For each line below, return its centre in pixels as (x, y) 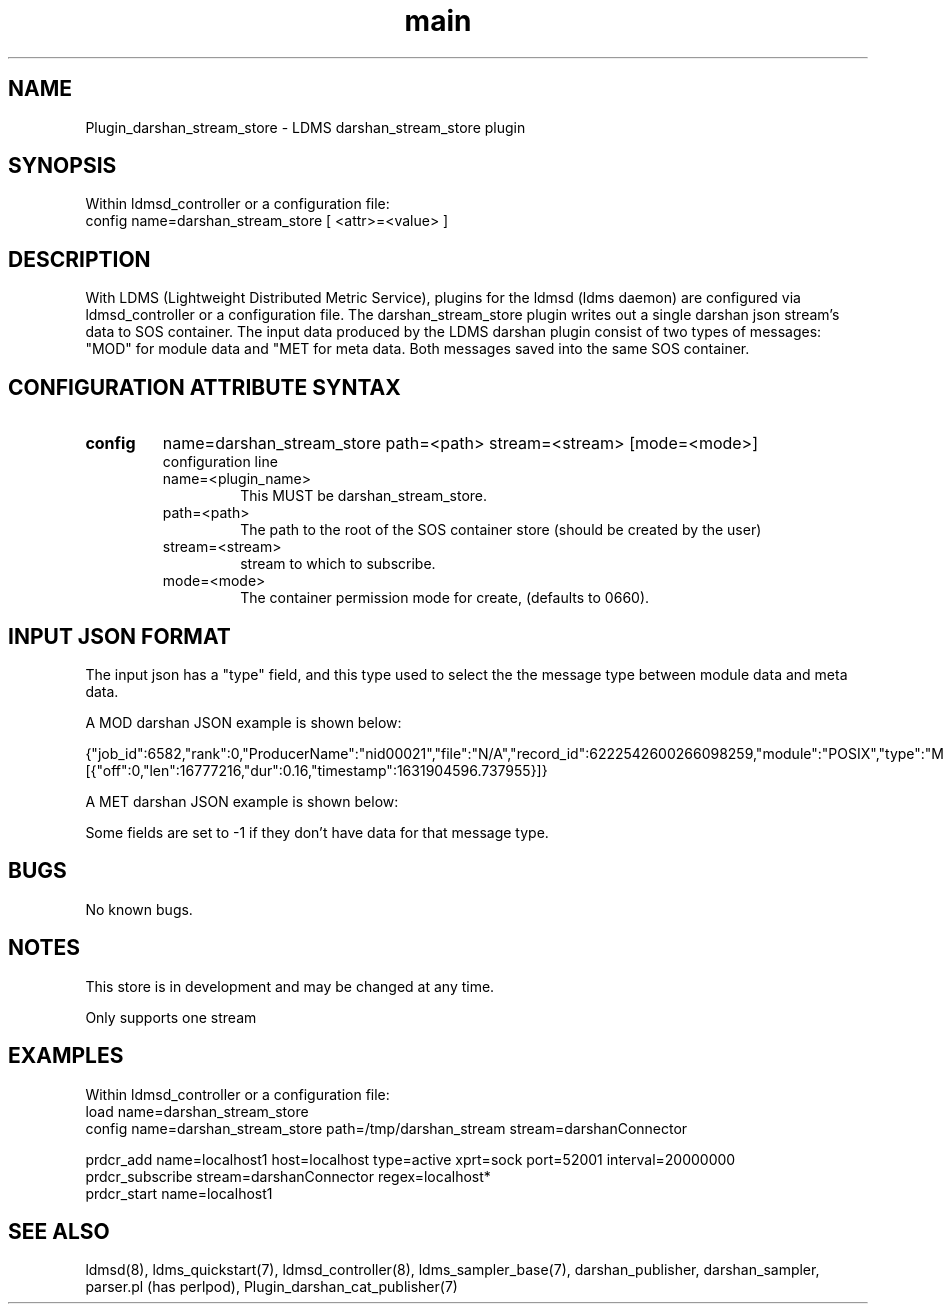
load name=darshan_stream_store (197, 1111)
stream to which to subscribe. (338, 564)
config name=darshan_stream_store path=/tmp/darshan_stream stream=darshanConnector (386, 1128)
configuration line (220, 462)
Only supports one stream (171, 1017)
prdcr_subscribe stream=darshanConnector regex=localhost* (288, 1176)
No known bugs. (139, 909)
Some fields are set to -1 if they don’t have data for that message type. (317, 832)
